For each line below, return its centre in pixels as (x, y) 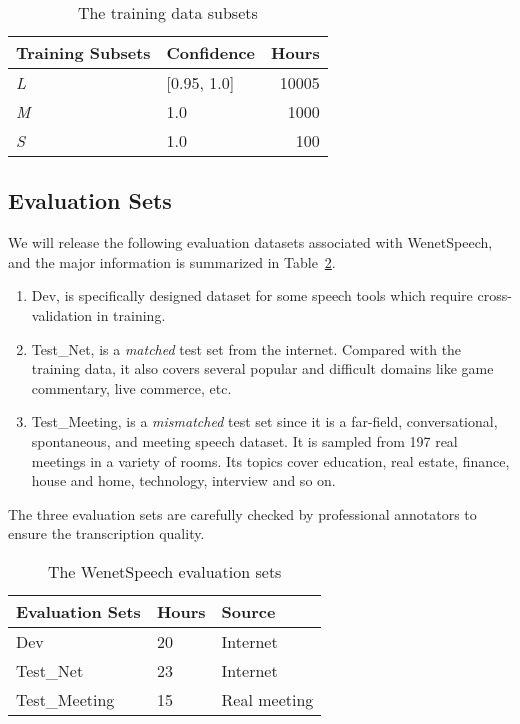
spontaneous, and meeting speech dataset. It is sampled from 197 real (244, 440)
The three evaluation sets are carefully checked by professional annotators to (242, 513)
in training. (131, 314)
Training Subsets (83, 52)
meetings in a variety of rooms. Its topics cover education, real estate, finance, (270, 460)
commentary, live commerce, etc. (131, 387)
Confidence (210, 52)
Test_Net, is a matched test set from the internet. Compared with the (246, 348)
